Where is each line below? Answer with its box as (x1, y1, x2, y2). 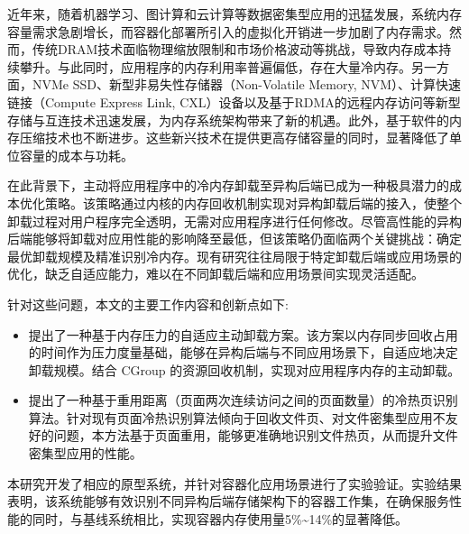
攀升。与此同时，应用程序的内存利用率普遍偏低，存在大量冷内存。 (19, 57, 411, 76)
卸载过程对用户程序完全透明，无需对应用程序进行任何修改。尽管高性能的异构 (7, 211, 462, 230)
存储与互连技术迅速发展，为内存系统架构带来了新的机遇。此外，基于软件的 (7, 110, 449, 129)
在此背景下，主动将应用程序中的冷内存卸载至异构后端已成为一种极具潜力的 (7, 176, 449, 195)
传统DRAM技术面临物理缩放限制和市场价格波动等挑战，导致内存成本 (32, 40, 439, 59)
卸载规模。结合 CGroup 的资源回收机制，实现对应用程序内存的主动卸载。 (28, 360, 461, 379)
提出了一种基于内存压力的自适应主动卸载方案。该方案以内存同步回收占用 (28, 325, 458, 344)
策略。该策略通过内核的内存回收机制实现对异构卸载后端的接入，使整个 (44, 193, 462, 212)
